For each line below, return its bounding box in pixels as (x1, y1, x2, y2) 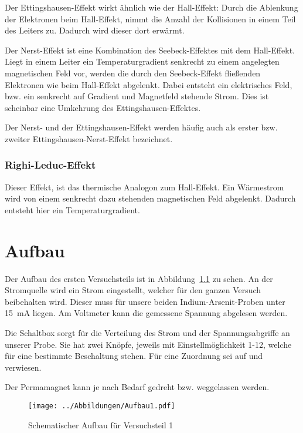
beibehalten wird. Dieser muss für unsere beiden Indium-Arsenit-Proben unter (5, 295, 285, 307)
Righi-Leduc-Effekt (5, 157, 96, 172)
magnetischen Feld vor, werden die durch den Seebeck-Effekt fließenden (5, 66, 261, 79)
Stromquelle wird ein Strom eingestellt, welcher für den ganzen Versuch (5, 284, 261, 296)
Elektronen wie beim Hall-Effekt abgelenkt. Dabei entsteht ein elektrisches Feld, (5, 78, 292, 90)
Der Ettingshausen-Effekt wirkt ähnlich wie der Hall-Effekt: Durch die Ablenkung (5, 1, 298, 13)
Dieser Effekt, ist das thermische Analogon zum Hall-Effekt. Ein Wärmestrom (5, 180, 284, 193)
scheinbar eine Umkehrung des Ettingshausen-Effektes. (5, 101, 201, 113)
